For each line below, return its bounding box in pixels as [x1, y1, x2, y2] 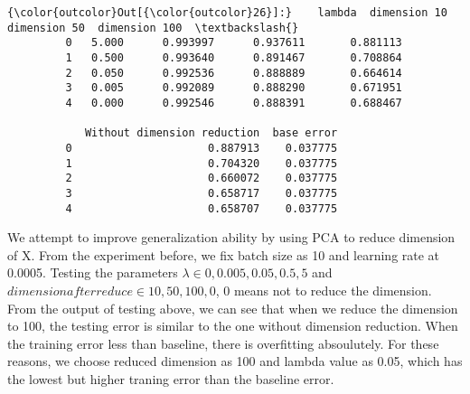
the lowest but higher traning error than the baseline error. [7, 369, 334, 388]
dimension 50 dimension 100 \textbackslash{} [7, 21, 299, 34]
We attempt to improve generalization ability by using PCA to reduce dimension [7, 228, 456, 247]
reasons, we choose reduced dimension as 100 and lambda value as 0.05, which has [7, 352, 463, 371]
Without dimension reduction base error [84, 127, 338, 140]
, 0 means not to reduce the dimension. [215, 280, 432, 299]
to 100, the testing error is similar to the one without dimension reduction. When [7, 316, 458, 335]
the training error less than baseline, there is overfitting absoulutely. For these [7, 333, 439, 352]
